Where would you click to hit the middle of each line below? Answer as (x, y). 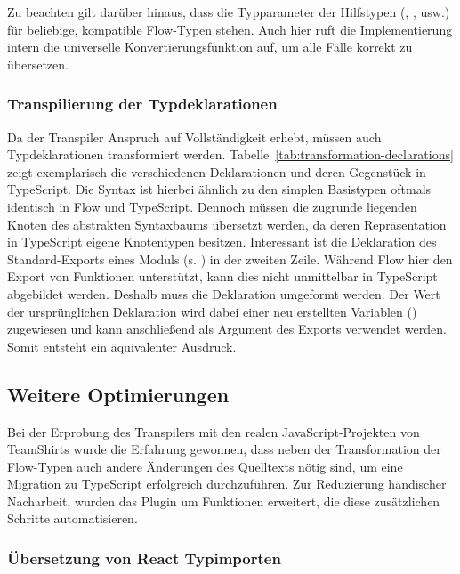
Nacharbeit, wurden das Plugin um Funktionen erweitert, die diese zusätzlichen (224, 501)
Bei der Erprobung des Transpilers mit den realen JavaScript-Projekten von (214, 431)
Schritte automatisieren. (73, 518)
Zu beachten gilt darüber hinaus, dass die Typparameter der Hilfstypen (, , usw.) (229, 12)
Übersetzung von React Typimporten (144, 558)
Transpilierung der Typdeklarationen (142, 104)
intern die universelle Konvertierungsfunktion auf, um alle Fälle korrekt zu (210, 47)
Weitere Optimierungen (118, 394)
